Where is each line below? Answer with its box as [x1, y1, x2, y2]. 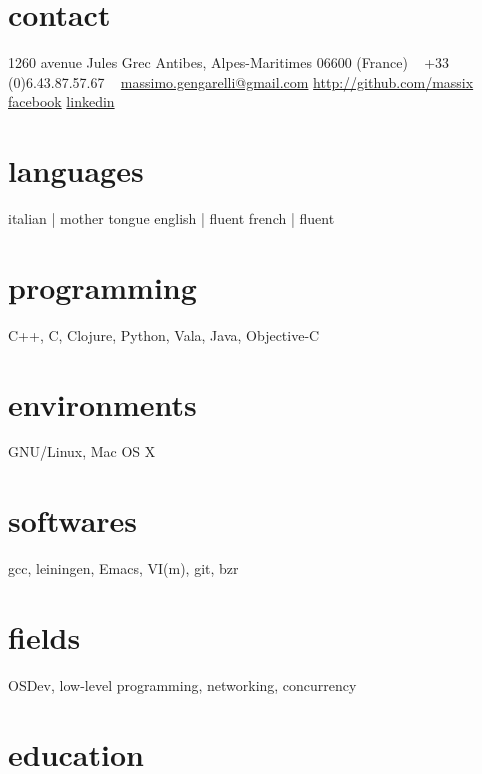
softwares [8, 500, 138, 541]
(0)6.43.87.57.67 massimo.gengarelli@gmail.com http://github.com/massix [8, 71, 474, 92]
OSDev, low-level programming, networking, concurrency [8, 674, 357, 695]
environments [8, 383, 197, 424]
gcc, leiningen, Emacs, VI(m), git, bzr [8, 558, 239, 579]
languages [8, 150, 144, 191]
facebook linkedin [8, 91, 115, 112]
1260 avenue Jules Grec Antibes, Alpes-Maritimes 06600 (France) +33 [8, 52, 450, 73]
